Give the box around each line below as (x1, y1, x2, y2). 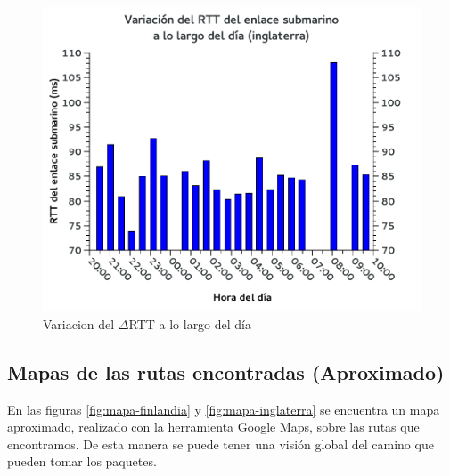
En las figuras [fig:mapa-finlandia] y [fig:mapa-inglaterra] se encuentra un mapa (7, 399, 440, 418)
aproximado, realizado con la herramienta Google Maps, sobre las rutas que (7, 417, 420, 436)
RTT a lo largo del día (128, 314, 252, 333)
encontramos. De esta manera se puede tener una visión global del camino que (7, 434, 434, 453)
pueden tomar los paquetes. (7, 452, 157, 471)
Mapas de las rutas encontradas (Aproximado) (7, 358, 445, 385)
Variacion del (43, 314, 115, 333)
